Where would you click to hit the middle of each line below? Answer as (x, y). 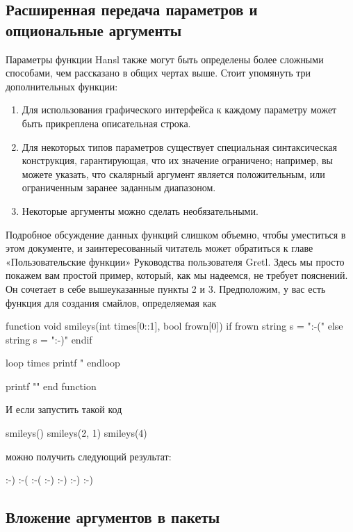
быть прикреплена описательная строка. (106, 123)
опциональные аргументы (94, 30)
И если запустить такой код (64, 409)
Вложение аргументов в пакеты (113, 517)
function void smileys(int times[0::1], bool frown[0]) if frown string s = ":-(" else (174, 326)
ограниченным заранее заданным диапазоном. (119, 187)
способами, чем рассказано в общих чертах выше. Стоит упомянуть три (158, 73)
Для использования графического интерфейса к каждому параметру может (179, 110)
